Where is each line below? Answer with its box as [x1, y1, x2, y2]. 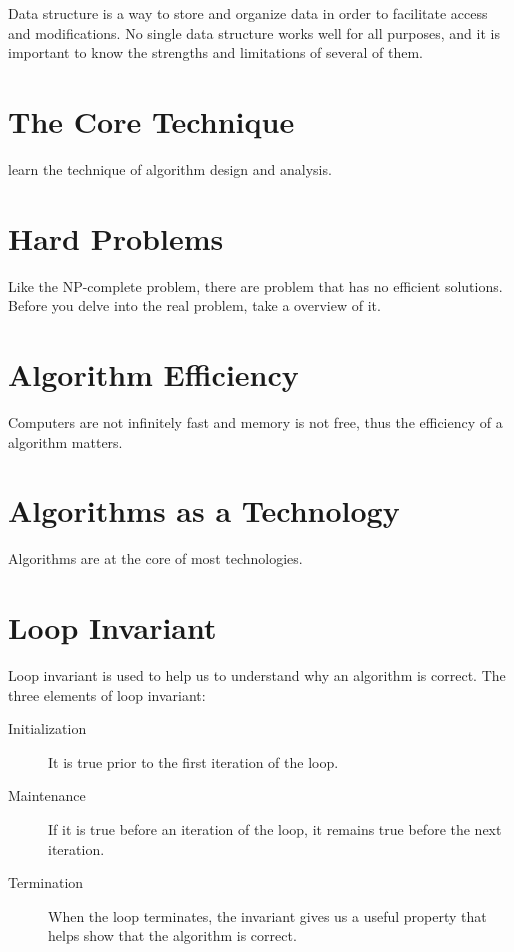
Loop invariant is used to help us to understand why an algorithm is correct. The [8, 664, 506, 685]
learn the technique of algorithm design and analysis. [8, 158, 332, 179]
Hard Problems [8, 217, 224, 258]
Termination [8, 872, 84, 893]
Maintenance [8, 785, 86, 806]
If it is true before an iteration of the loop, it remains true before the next [48, 818, 502, 839]
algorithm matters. [8, 431, 123, 452]
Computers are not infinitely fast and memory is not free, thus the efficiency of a [8, 411, 503, 432]
